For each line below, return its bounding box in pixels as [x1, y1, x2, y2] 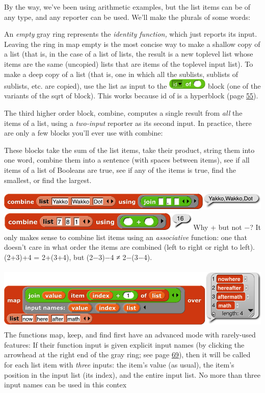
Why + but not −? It [193, 221, 261, 232]
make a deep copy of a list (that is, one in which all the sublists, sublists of [4, 68, 238, 79]
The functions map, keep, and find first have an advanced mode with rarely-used [4, 329, 256, 340]
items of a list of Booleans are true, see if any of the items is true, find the [4, 164, 236, 175]
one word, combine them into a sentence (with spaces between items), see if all [4, 154, 250, 165]
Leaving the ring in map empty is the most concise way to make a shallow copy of [4, 38, 260, 49]
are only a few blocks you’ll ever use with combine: [4, 127, 163, 138]
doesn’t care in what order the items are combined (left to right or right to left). [4, 242, 255, 252]
